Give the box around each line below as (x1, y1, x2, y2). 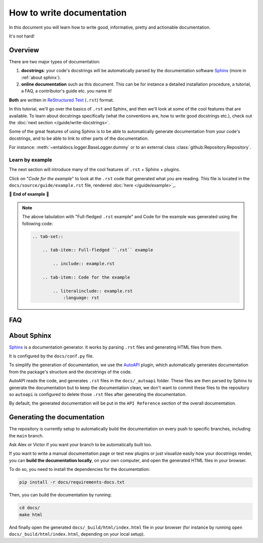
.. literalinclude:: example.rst (53, 288, 133, 294)
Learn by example (9, 156, 53, 163)
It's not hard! (9, 33, 35, 39)
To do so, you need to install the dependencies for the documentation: (9, 467, 150, 472)
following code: (22, 221, 53, 226)
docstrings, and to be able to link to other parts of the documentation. (9, 135, 149, 141)
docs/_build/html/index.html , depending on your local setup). (9, 531, 145, 537)
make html (19, 512, 43, 517)
